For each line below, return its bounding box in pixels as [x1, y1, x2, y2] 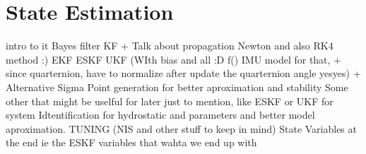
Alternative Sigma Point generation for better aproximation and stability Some [6, 79, 348, 94]
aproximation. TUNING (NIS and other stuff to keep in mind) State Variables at [6, 121, 357, 136]
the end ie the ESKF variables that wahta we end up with [6, 135, 257, 150]
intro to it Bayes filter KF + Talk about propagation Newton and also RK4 [6, 38, 333, 53]
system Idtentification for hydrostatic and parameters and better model [6, 107, 315, 122]
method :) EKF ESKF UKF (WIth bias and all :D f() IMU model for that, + [6, 52, 342, 66]
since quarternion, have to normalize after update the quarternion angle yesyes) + [6, 66, 361, 81]
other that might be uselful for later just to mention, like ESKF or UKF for [6, 93, 333, 108]
